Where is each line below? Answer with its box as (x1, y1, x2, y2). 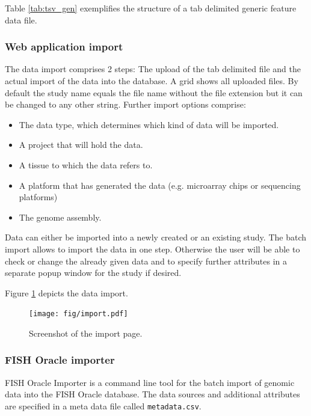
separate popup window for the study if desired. (5, 266, 182, 279)
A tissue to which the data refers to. (19, 158, 153, 171)
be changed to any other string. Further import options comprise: (5, 98, 246, 111)
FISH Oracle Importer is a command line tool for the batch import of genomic (5, 376, 295, 388)
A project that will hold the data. (19, 138, 143, 151)
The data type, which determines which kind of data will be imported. (19, 118, 279, 130)
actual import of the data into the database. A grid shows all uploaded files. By (5, 75, 298, 87)
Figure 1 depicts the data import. (5, 286, 128, 299)
